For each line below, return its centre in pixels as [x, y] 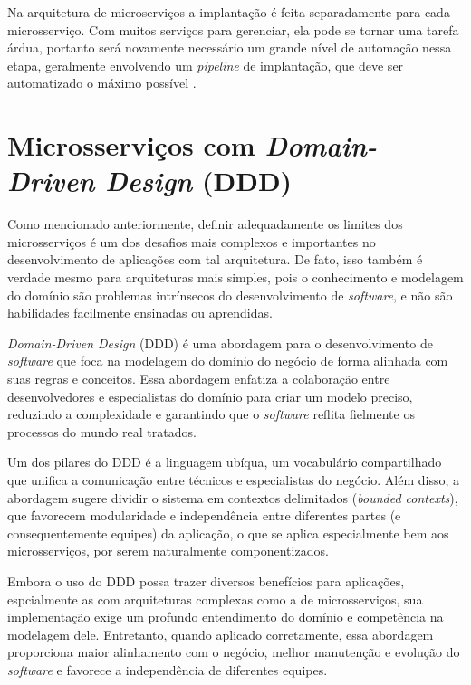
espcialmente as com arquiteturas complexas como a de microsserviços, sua [215, 599]
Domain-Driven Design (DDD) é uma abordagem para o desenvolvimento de [220, 342]
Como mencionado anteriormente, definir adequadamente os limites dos [205, 224]
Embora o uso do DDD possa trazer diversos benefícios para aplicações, [206, 580]
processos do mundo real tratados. [102, 431]
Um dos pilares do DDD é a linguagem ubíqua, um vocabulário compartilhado [225, 462]
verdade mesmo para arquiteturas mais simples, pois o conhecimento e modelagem [235, 277]
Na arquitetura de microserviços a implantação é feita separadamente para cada [229, 12]
